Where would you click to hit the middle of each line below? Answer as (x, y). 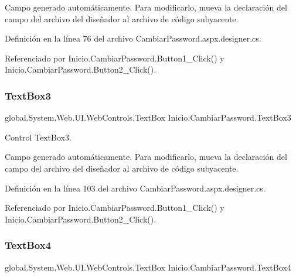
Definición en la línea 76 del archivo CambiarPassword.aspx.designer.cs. (133, 38)
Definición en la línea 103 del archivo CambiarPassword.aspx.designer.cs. (135, 188)
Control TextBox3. (38, 137)
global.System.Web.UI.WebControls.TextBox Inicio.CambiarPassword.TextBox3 (148, 117)
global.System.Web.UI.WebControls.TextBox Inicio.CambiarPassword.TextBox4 (148, 267)
